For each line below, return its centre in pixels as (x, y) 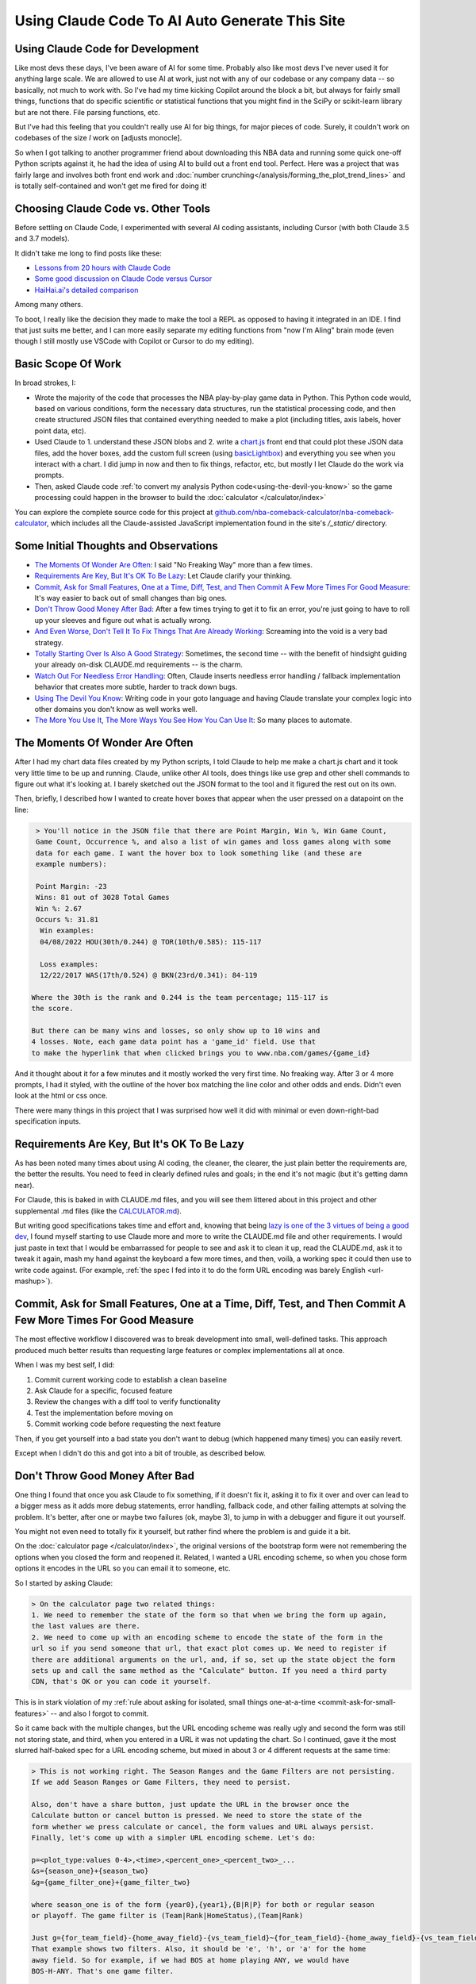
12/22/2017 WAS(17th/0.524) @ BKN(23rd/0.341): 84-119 (149, 975)
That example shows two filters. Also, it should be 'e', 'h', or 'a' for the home (199, 1949)
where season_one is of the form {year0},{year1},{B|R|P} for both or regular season (203, 1904)
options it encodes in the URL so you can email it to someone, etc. (123, 1568)
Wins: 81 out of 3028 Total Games (103, 898)
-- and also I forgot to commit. (100, 1713)
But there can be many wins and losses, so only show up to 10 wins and (176, 1030)
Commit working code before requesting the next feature (128, 1424)
